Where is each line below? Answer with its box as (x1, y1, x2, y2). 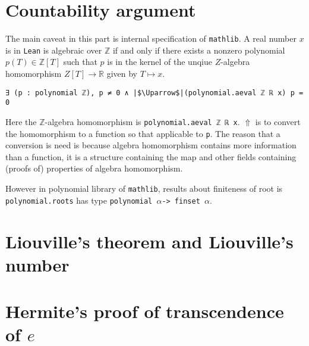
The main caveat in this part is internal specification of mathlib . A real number (5, 32, 297, 45)
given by (106, 67, 137, 80)
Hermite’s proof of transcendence (5, 299, 284, 323)
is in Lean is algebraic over (5, 43, 102, 56)
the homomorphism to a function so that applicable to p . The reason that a (5, 127, 280, 139)
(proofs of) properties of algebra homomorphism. (5, 162, 183, 174)
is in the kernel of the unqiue (107, 55, 212, 68)
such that (63, 55, 97, 68)
